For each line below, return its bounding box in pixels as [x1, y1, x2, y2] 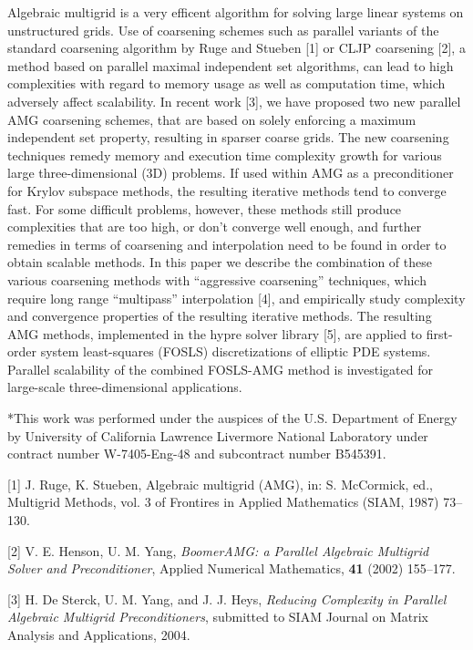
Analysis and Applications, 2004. [7, 625, 190, 644]
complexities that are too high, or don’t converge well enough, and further [7, 217, 422, 236]
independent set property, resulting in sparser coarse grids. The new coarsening [7, 128, 449, 147]
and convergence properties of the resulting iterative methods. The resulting [7, 306, 432, 325]
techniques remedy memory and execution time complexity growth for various [7, 145, 442, 164]
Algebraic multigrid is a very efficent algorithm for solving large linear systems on [7, 3, 464, 21]
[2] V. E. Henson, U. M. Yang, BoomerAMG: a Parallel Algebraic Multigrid [7, 541, 429, 560]
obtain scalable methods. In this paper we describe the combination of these [7, 253, 432, 272]
